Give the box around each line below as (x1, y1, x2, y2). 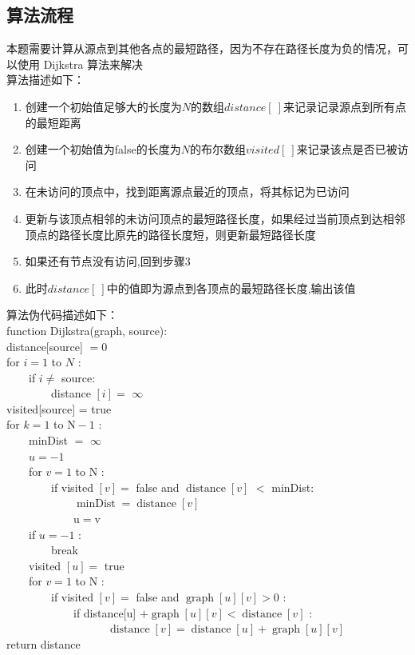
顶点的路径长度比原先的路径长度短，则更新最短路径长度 (25, 226, 316, 242)
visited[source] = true (6, 400, 112, 417)
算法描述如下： (6, 71, 85, 88)
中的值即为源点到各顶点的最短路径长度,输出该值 (106, 279, 356, 296)
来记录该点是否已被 (296, 141, 397, 158)
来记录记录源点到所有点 (283, 98, 406, 114)
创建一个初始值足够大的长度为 (25, 98, 182, 114)
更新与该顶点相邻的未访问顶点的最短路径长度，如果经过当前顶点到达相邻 (25, 210, 405, 226)
